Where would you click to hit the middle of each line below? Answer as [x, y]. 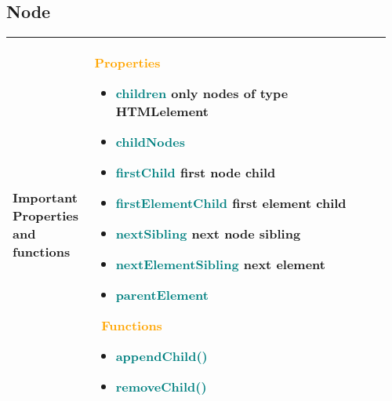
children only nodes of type [202, 93]
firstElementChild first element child [231, 203]
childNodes [150, 142]
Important [45, 198]
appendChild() [162, 356]
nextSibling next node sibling [208, 234]
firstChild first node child [196, 173]
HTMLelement [162, 111]
